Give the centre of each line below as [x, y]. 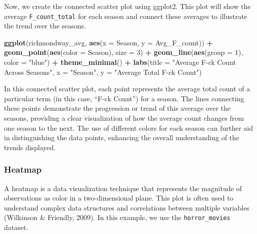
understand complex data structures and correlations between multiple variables [127, 207]
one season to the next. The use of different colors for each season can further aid [128, 127]
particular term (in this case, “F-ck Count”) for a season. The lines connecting [124, 98]
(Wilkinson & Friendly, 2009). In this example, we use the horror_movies [117, 217]
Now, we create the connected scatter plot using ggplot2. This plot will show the [127, 6]
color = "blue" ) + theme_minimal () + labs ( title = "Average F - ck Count [120, 62]
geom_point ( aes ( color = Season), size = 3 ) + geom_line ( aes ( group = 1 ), [124, 52]
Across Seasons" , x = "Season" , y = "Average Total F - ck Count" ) [103, 72]
